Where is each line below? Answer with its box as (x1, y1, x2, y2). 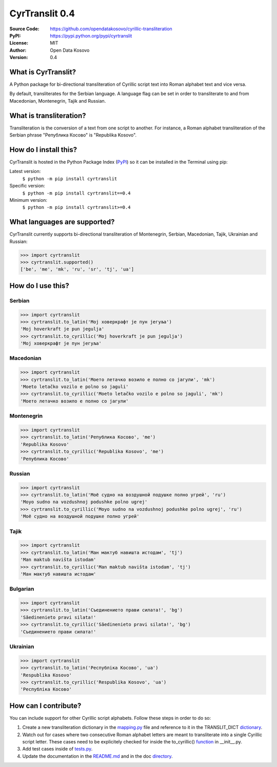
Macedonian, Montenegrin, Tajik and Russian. (9, 98, 106, 104)
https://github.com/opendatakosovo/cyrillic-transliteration (50, 26, 173, 32)
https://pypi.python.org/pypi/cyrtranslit (50, 32, 132, 39)
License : (9, 40, 28, 46)
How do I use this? (9, 281, 69, 290)
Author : (9, 47, 27, 53)
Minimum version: (9, 197, 47, 203)
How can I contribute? (9, 701, 82, 710)
